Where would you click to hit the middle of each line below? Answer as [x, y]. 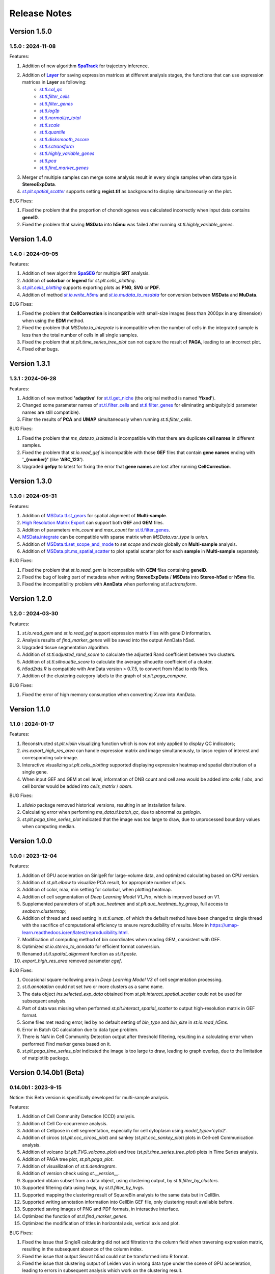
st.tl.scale [50, 125]
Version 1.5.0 [31, 31]
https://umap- [224, 925]
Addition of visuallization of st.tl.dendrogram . [70, 1166]
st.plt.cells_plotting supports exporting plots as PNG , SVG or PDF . [91, 287]
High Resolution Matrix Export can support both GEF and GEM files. [93, 523]
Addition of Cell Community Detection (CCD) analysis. [79, 1117]
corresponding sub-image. [50, 758]
